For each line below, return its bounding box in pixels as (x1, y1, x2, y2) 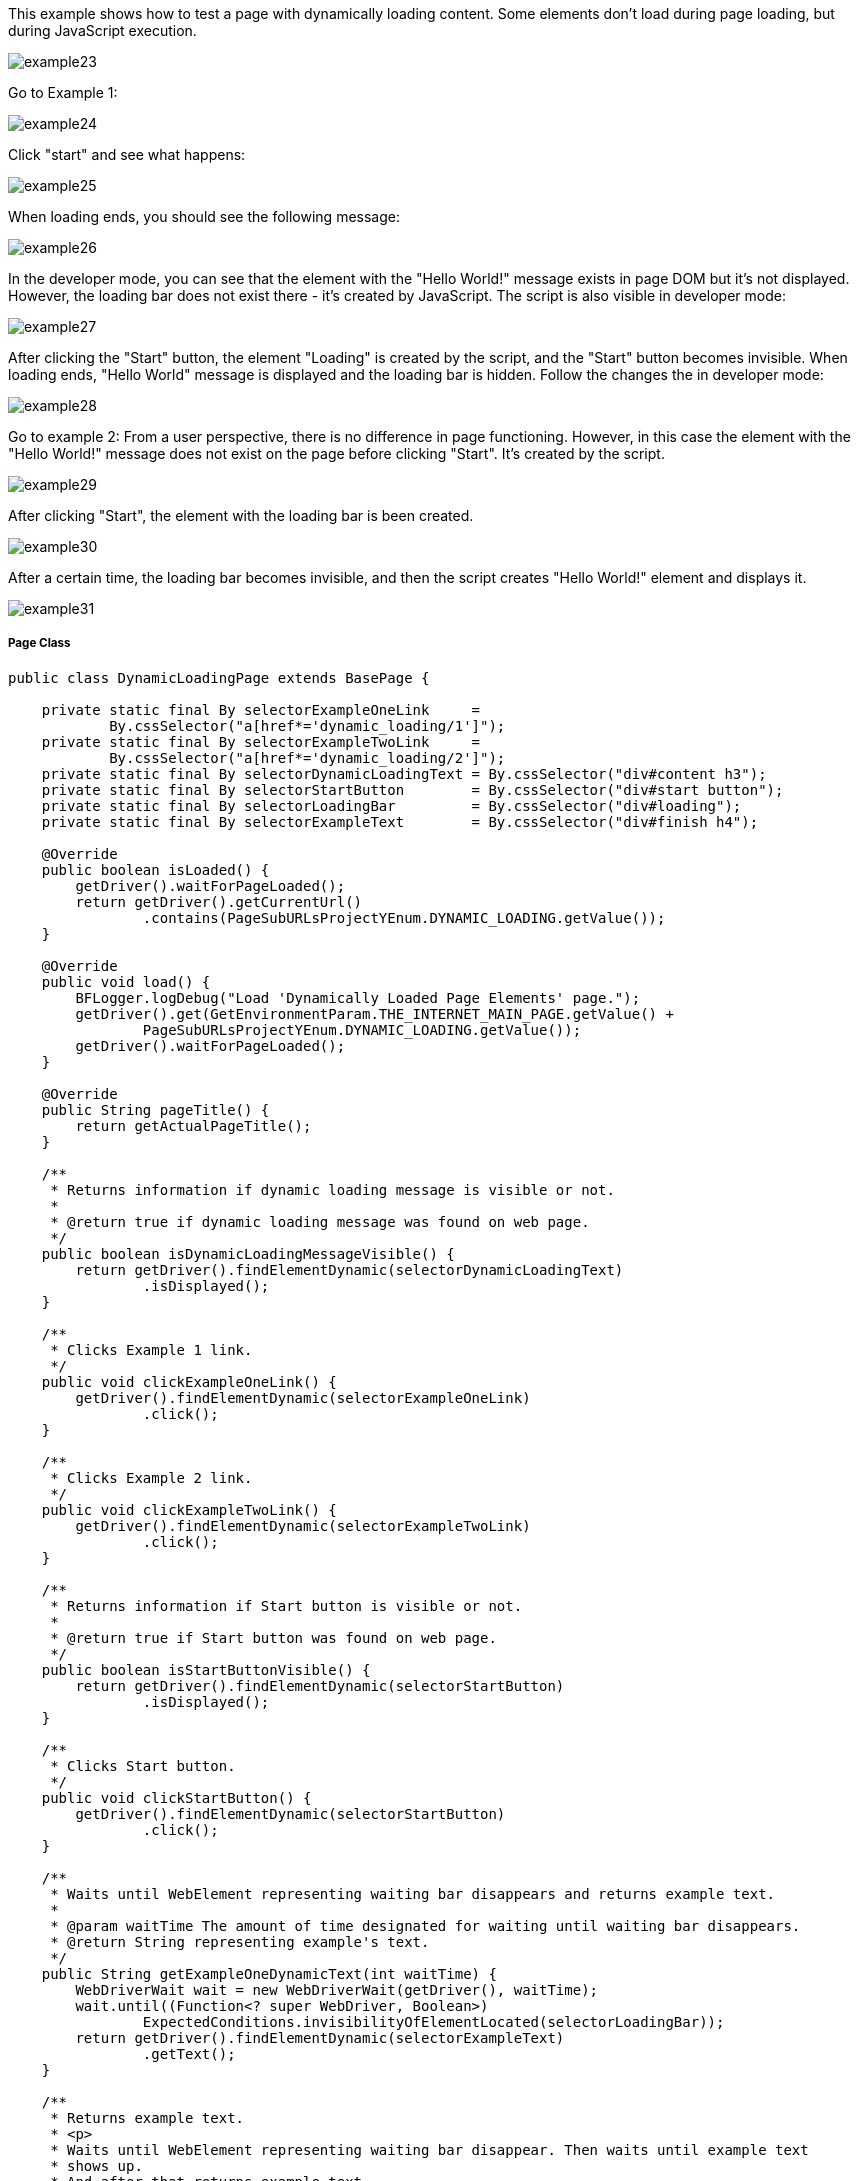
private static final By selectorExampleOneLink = (41, 701, 481, 718)
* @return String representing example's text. (50, 1933, 430, 1950)
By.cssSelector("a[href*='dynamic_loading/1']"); (109, 717, 506, 734)
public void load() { (41, 973, 211, 990)
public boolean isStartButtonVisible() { (41, 1661, 371, 1678)
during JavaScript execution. (8, 22, 197, 39)
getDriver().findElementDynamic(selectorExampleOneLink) (75, 1389, 531, 1406)
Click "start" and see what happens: (8, 146, 246, 163)
